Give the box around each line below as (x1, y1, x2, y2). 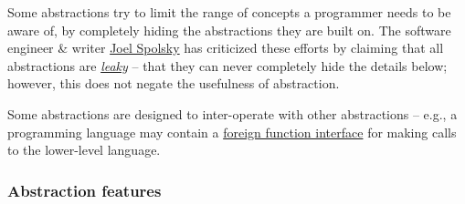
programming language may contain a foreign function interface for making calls (7, 122, 457, 141)
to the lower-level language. (7, 140, 161, 159)
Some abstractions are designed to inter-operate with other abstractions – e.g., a (7, 104, 458, 123)
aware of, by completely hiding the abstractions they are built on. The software (7, 20, 451, 39)
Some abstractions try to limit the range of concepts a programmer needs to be (7, 3, 451, 21)
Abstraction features (7, 178, 162, 201)
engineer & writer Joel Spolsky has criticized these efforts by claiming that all (7, 38, 444, 57)
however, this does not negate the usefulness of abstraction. (7, 74, 340, 93)
